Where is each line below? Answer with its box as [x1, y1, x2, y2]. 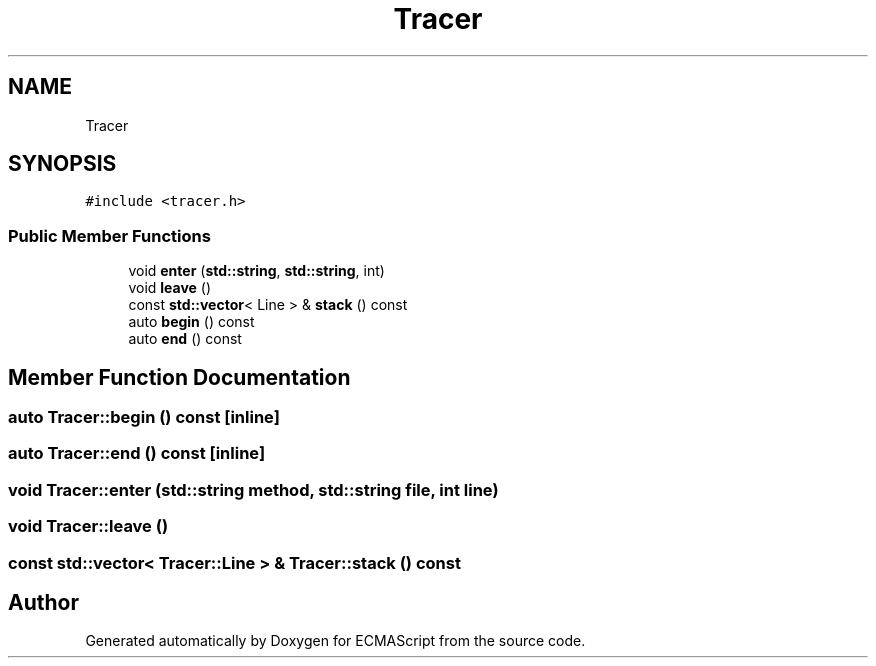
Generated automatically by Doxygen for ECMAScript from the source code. [85, 632, 586, 650]
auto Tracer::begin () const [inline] [8, 407, 280, 428]
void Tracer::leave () [8, 516, 169, 537]
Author [8, 589, 79, 615]
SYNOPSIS [8, 151, 117, 177]
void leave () [128, 279, 212, 297]
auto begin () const [128, 313, 255, 331]
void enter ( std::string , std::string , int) [128, 262, 385, 280]
